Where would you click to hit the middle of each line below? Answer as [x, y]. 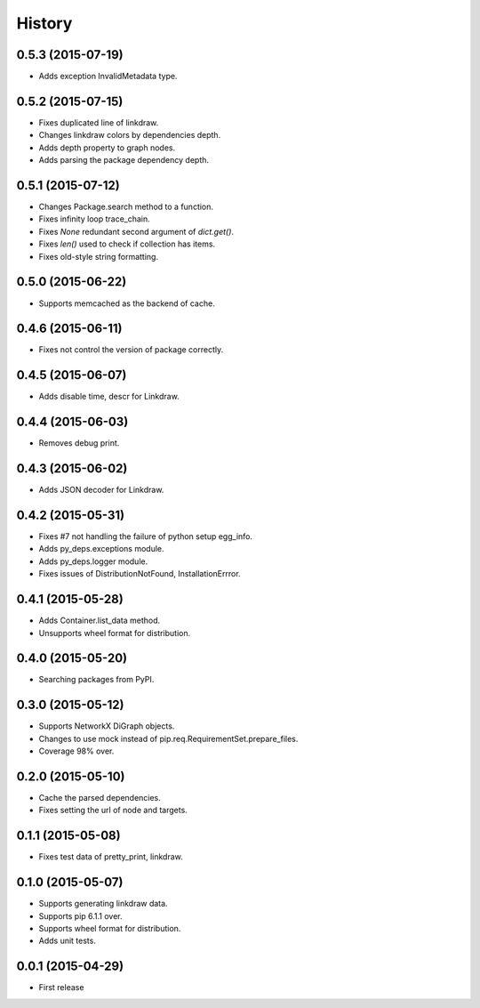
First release [61, 988]
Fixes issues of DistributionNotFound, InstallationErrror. [140, 574]
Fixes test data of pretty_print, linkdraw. [111, 857]
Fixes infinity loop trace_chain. [94, 219]
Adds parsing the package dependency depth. [124, 160]
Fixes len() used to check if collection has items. [127, 244]
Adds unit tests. [68, 941]
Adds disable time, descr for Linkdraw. [109, 397]
